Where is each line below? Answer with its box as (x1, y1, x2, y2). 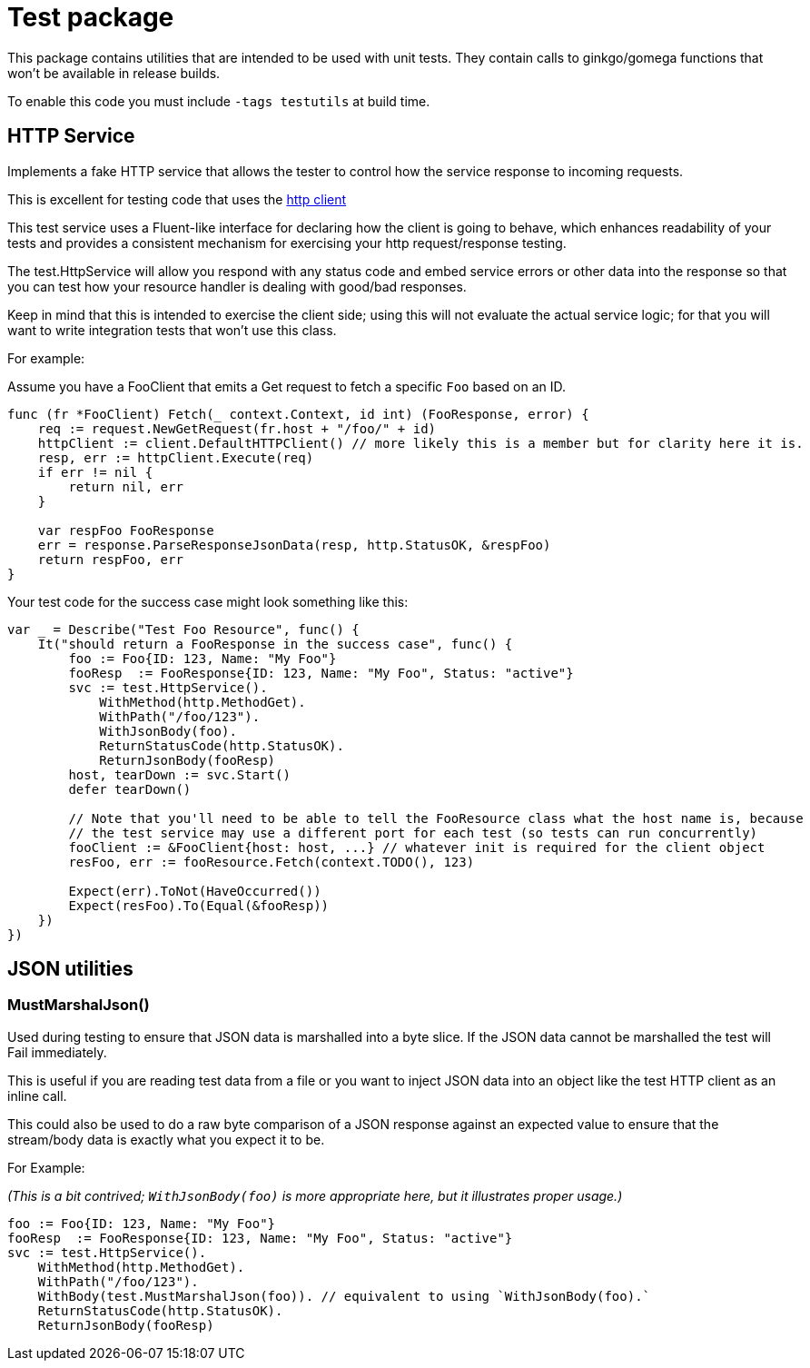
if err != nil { (37, 464, 153, 480)
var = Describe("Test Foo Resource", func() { (7, 621, 360, 637)
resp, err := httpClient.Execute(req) (37, 450, 314, 465)
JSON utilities (7, 957, 133, 981)
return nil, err (68, 479, 183, 494)
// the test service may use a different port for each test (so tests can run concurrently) (68, 825, 758, 840)
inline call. (7, 1087, 67, 1104)
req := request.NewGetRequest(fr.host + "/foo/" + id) (37, 421, 437, 436)
